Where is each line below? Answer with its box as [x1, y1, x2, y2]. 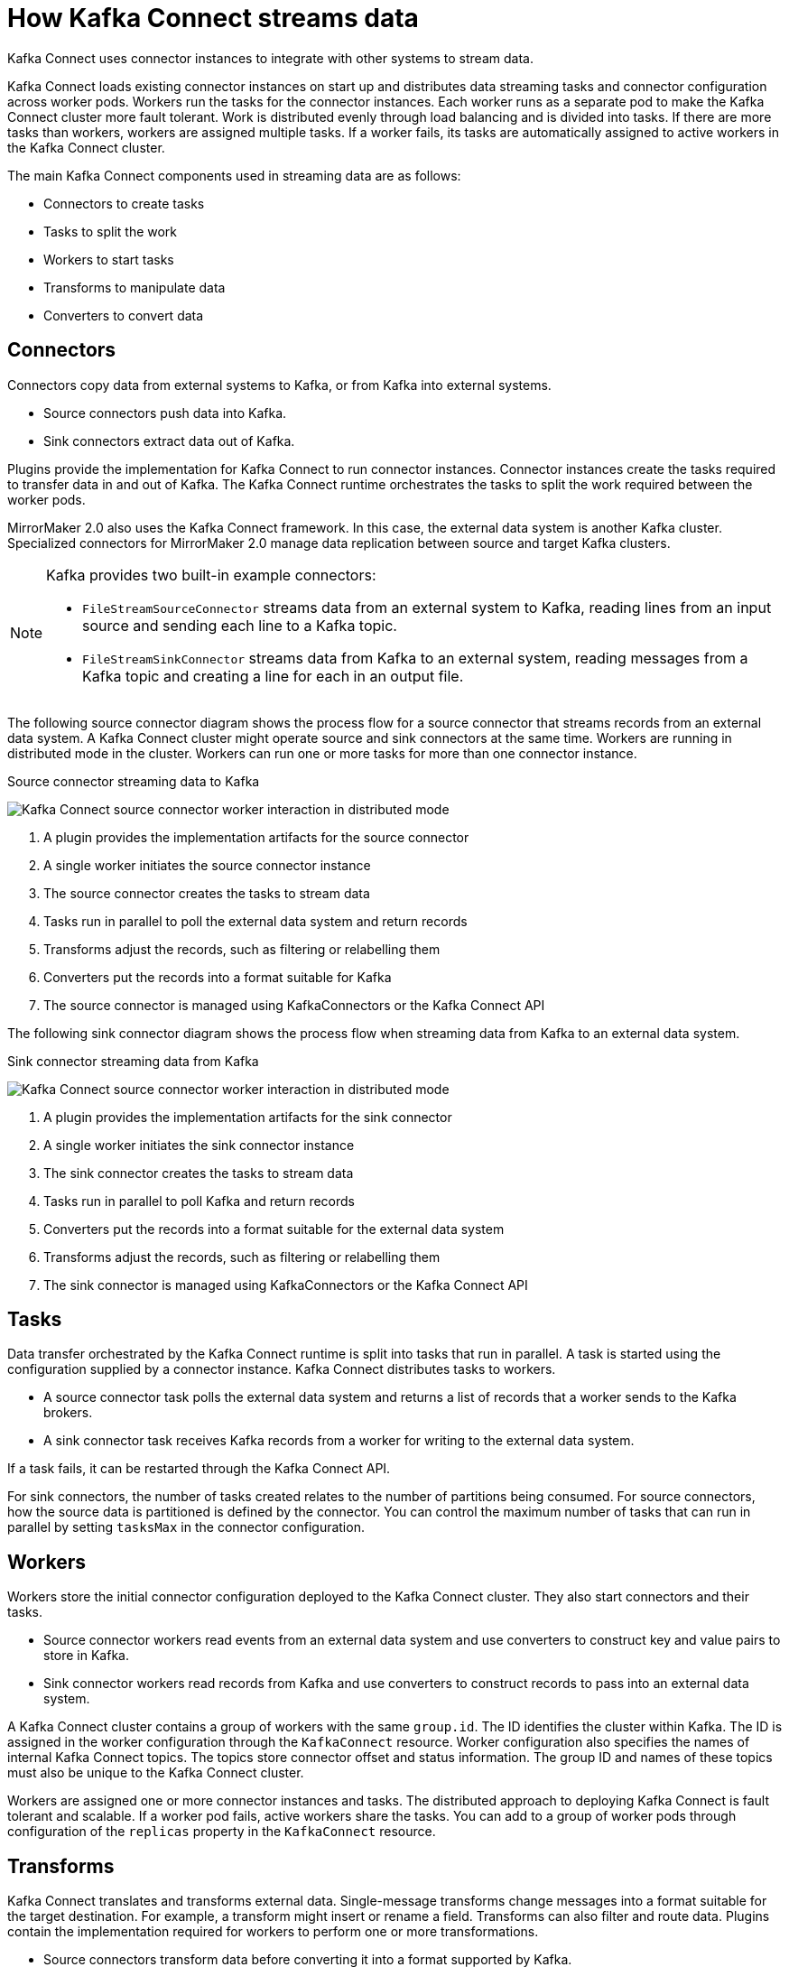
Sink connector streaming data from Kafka [7, 1053, 259, 1069]
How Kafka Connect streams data [7, 3, 419, 33]
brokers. [43, 1405, 93, 1421]
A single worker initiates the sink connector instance [43, 1137, 355, 1153]
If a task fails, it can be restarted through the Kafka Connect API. [7, 1461, 391, 1477]
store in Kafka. [43, 1647, 129, 1664]
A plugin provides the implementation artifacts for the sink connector [43, 1109, 452, 1125]
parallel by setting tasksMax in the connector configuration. [7, 1519, 365, 1536]
